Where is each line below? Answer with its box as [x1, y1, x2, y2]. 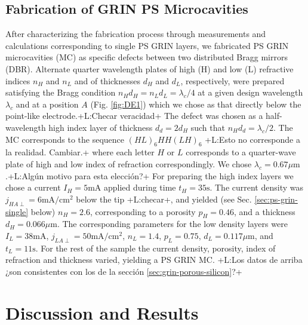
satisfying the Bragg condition [5, 86, 116, 99]
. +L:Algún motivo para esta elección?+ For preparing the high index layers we [5, 169, 294, 182]
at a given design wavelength [198, 86, 303, 99]
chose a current [5, 181, 61, 194]
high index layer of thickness [48, 121, 153, 133]
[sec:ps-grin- [254, 192, 298, 205]
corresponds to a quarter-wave [186, 146, 296, 158]
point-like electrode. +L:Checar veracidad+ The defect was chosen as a [5, 109, 263, 122]
